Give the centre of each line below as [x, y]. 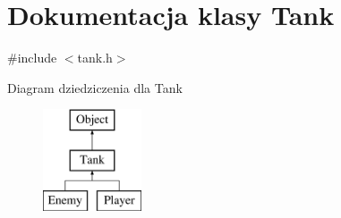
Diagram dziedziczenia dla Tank [95, 87]
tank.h [95, 58]
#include [32, 58]
